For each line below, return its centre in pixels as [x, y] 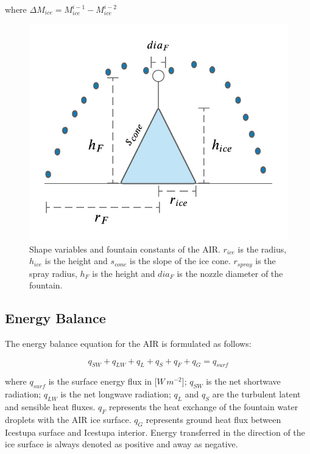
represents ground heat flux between [213, 419]
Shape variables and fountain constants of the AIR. [125, 249]
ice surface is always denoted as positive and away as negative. [122, 444]
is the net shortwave [243, 381]
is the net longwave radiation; [116, 394]
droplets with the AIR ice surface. [68, 419]
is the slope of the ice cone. [180, 261]
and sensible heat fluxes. [50, 407]
